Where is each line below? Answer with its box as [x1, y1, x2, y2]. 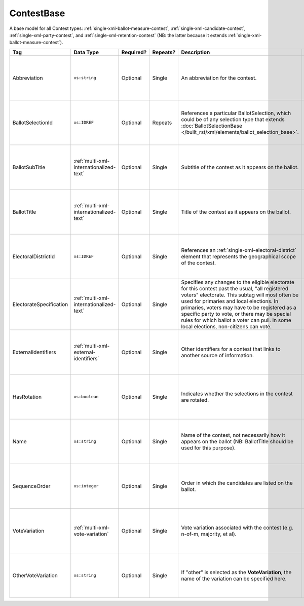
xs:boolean [73, 394, 99, 400]
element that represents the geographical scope [181, 253, 296, 260]
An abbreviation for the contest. [181, 74, 257, 81]
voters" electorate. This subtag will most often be [181, 291, 299, 298]
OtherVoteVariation [12, 572, 58, 579]
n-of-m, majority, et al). [181, 530, 237, 537]
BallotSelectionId [12, 119, 53, 126]
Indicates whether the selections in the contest [181, 390, 293, 397]
